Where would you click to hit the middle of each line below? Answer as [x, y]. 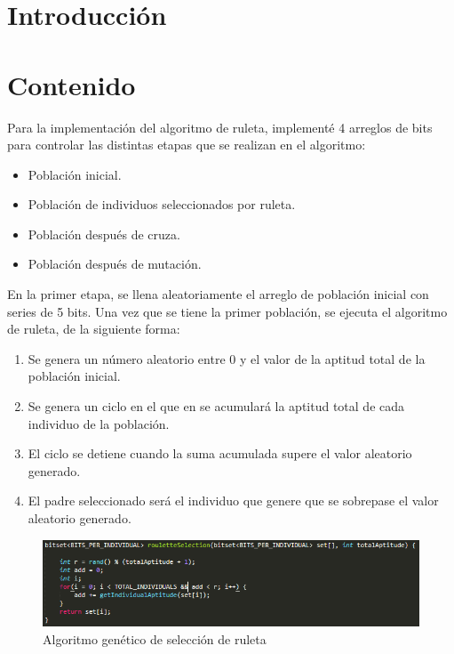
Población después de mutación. [115, 264]
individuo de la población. [99, 423]
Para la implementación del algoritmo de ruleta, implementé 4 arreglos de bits [220, 127]
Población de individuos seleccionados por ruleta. [162, 204]
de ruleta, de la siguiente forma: [94, 329]
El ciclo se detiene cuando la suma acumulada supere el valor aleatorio [220, 453]
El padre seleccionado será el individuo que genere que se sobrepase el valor [233, 501]
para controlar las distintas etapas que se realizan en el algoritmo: [187, 145]
